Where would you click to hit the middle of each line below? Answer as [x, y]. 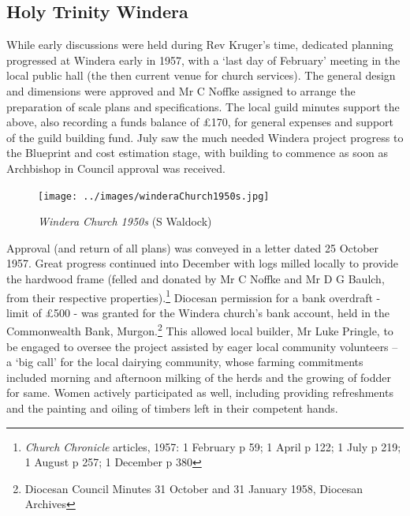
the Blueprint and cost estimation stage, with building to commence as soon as [198, 153]
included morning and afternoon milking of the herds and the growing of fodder [199, 377]
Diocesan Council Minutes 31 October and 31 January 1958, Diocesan [194, 488]
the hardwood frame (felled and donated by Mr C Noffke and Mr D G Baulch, [196, 278]
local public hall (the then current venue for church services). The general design [201, 75]
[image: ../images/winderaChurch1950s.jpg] [154, 196]
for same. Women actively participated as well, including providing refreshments [200, 393]
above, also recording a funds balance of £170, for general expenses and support [200, 122]
